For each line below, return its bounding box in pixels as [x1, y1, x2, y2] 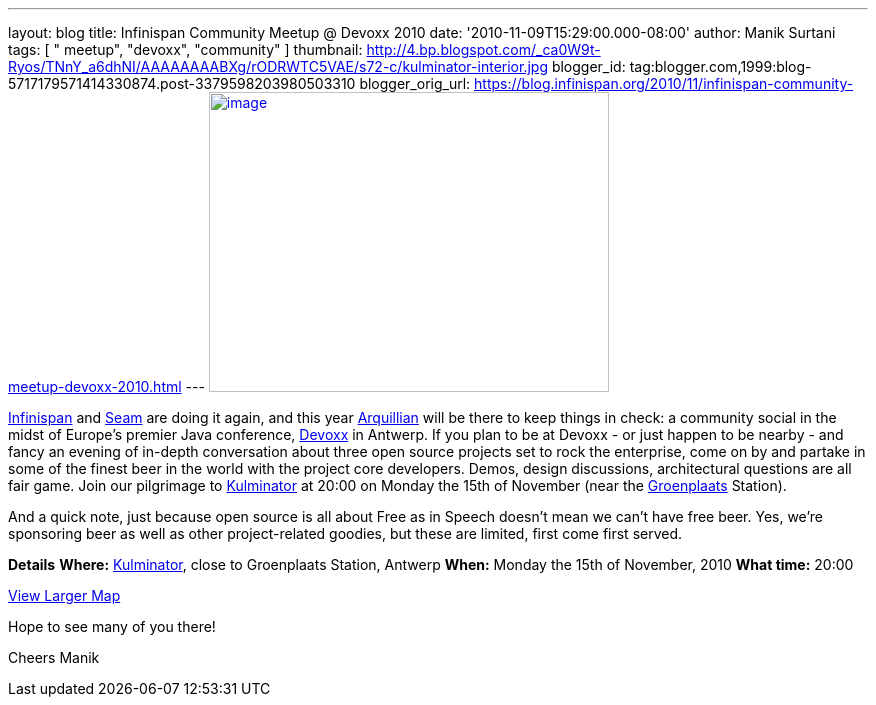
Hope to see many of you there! [8, 618, 216, 635]
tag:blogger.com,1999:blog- [629, 58, 812, 75]
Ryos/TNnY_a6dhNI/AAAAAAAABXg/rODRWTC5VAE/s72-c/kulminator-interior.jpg [8, 58, 548, 75]
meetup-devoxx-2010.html [8, 378, 182, 395]
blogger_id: [551, 58, 626, 75]
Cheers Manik [8, 649, 100, 666]
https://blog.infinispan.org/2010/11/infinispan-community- [474, 75, 854, 92]
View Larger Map [8, 587, 121, 604]
